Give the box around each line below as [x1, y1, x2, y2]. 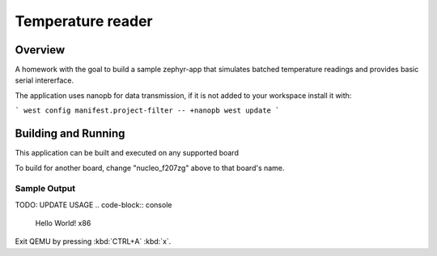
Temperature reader [15, 12, 153, 30]
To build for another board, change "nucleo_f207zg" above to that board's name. [15, 163, 285, 173]
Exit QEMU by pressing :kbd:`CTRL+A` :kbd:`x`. [15, 237, 172, 246]
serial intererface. [15, 75, 74, 85]
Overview [15, 43, 66, 57]
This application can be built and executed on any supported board [15, 148, 239, 158]
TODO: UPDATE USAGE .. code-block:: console [15, 199, 172, 210]
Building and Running [15, 126, 125, 141]
